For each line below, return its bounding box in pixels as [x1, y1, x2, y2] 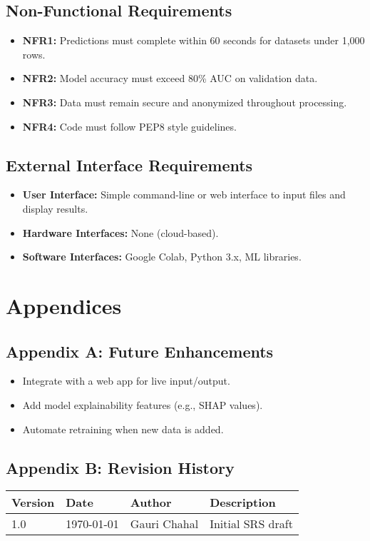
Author [130, 494, 172, 511]
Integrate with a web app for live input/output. [22, 373, 230, 388]
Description [210, 494, 276, 511]
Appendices [6, 290, 122, 320]
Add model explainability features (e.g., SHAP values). [22, 397, 263, 412]
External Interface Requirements [6, 153, 253, 176]
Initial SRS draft [210, 515, 293, 532]
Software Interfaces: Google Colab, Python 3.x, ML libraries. [22, 249, 302, 264]
